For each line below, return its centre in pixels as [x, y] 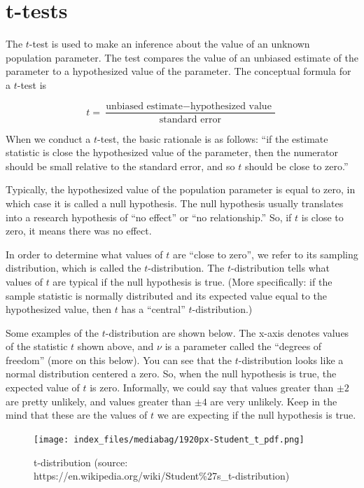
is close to [322, 217]
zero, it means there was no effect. [79, 231]
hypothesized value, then [58, 309]
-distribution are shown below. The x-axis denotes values [227, 332]
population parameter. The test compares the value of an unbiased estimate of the [182, 57]
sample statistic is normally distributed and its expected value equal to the [167, 295]
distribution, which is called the [73, 268]
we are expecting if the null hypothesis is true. [257, 415]
